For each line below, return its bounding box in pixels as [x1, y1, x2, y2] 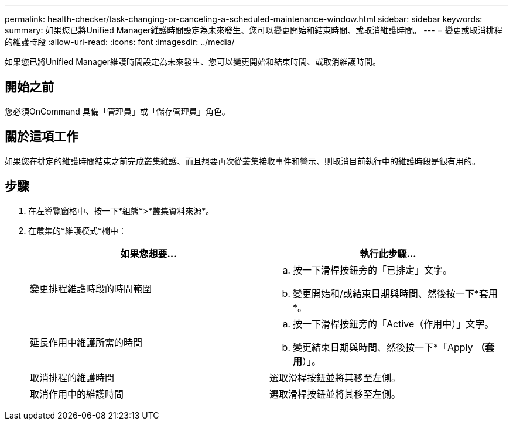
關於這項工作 [5, 129, 78, 144]
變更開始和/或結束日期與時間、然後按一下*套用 [293, 287, 498, 299]
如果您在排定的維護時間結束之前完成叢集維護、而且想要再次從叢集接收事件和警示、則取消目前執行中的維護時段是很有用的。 [5, 156, 480, 166]
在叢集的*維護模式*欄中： [28, 225, 127, 236]
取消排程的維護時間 [30, 371, 115, 383]
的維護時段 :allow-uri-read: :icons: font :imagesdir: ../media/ [5, 37, 235, 47]
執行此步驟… [360, 247, 416, 260]
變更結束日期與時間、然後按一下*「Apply [293, 341, 473, 353]
